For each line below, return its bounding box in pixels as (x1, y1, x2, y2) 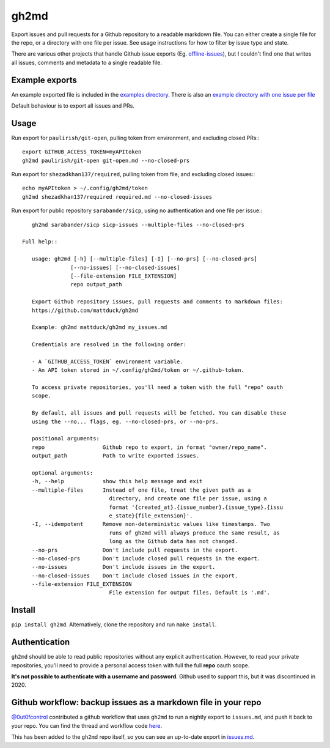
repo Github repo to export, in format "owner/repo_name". (31, 443, 267, 451)
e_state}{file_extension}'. (109, 512, 193, 519)
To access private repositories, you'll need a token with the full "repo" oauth (31, 384, 284, 391)
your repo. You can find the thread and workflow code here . (11, 722, 163, 729)
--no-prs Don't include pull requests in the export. (31, 546, 238, 554)
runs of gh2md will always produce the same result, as (109, 529, 280, 536)
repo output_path (70, 281, 122, 288)
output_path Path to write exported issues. (31, 453, 200, 459)
